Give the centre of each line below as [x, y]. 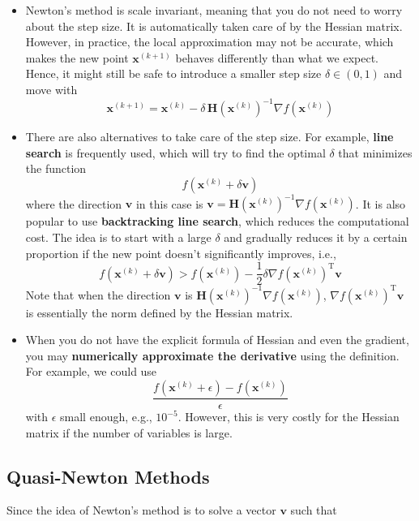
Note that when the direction [98, 294]
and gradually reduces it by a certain [316, 237]
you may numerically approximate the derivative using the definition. [212, 355]
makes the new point [77, 57]
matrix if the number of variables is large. [129, 432]
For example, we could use [91, 371]
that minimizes [375, 152]
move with [51, 89]
